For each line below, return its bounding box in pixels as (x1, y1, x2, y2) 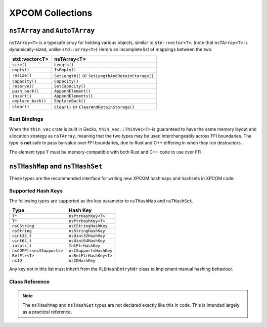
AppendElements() (54, 93, 93, 98)
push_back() (12, 88, 39, 93)
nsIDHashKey (68, 258, 96, 263)
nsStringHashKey (68, 228, 105, 234)
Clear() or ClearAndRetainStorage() (54, 103, 135, 110)
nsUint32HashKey (68, 233, 105, 238)
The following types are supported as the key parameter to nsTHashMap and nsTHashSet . (9, 198, 194, 204)
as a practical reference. (22, 309, 72, 315)
